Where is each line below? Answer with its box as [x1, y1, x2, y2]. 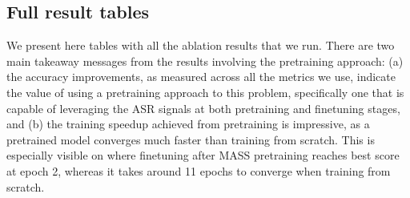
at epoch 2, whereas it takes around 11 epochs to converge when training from [6, 162, 391, 179]
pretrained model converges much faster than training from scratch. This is [6, 131, 375, 147]
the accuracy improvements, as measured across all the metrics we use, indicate [6, 68, 396, 85]
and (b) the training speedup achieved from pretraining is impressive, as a [6, 115, 370, 132]
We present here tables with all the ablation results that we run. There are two [6, 37, 395, 54]
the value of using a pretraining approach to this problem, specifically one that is [6, 83, 404, 100]
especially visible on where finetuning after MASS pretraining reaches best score [6, 147, 400, 164]
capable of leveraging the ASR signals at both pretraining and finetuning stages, [6, 99, 400, 116]
